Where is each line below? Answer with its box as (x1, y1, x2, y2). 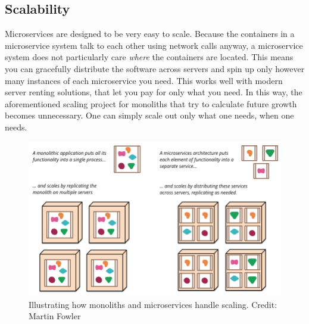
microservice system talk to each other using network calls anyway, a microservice (5, 39, 303, 51)
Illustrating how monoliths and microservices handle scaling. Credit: (29, 298, 277, 310)
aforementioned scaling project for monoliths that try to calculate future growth (5, 97, 297, 110)
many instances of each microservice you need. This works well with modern (5, 74, 283, 86)
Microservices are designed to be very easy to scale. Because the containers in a (5, 27, 295, 40)
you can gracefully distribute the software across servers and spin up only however (5, 62, 305, 74)
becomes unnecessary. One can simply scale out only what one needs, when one (5, 109, 294, 121)
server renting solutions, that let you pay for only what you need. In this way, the (5, 86, 302, 98)
